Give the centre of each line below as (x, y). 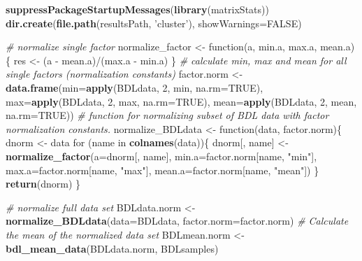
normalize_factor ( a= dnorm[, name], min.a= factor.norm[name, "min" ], (161, 156)
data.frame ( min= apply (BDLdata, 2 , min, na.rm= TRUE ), (135, 87)
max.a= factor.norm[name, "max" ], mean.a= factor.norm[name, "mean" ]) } (162, 170)
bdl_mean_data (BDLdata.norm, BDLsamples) (112, 248)
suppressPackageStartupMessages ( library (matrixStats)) (137, 9)
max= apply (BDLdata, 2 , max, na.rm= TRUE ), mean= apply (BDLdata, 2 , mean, (181, 101)
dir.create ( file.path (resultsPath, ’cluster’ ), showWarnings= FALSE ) (154, 23)
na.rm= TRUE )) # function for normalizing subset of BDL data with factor (167, 115)
